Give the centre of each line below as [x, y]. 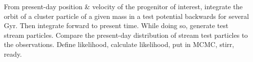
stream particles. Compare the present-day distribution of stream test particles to [126, 35]
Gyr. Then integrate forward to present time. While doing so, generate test [116, 25]
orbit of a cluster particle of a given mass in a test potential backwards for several [126, 16]
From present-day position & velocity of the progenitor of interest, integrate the [123, 6]
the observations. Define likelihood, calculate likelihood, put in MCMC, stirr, [119, 44]
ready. [13, 54]
